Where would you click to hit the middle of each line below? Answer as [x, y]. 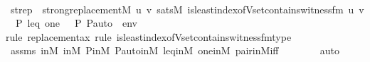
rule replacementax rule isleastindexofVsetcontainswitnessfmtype [149, 36]
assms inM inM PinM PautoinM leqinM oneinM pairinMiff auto [175, 50]
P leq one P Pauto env [76, 23]
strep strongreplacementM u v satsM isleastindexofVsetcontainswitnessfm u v [187, 9]
